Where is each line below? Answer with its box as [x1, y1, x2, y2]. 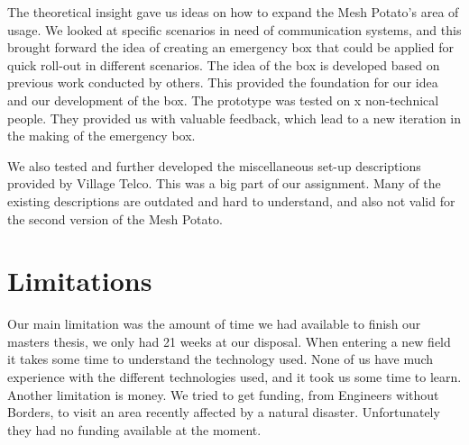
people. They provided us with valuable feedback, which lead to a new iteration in [7, 108, 462, 127]
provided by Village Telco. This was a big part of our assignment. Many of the [7, 174, 441, 193]
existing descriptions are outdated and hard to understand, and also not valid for [7, 191, 455, 210]
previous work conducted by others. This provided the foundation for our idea [7, 73, 438, 92]
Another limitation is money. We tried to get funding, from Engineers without [7, 385, 439, 404]
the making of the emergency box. [7, 126, 196, 145]
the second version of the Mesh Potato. [7, 209, 223, 228]
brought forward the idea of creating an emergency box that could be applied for [7, 38, 454, 57]
